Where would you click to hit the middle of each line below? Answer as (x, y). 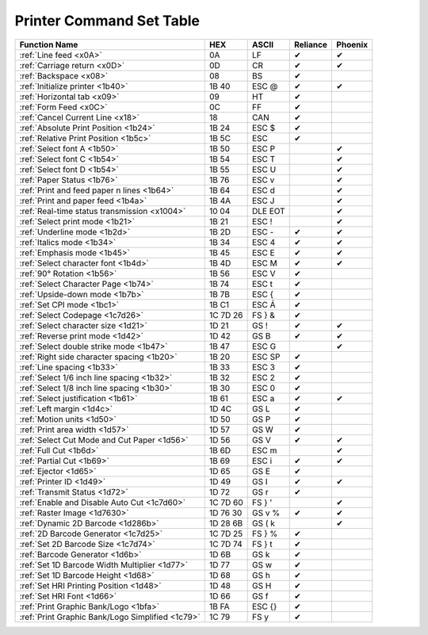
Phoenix (352, 44)
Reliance (311, 44)
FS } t (262, 544)
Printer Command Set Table (107, 21)
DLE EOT (268, 211)
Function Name (49, 44)
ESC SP (266, 357)
